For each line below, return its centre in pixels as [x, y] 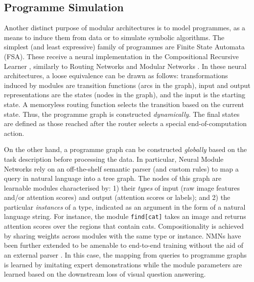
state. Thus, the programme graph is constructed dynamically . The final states [122, 114]
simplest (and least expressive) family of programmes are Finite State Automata [124, 47]
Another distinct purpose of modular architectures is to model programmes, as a [125, 28]
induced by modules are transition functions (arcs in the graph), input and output [127, 85]
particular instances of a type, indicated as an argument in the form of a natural [125, 206]
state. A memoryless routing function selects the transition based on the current [124, 104]
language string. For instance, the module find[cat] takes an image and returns [125, 216]
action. [14, 133]
